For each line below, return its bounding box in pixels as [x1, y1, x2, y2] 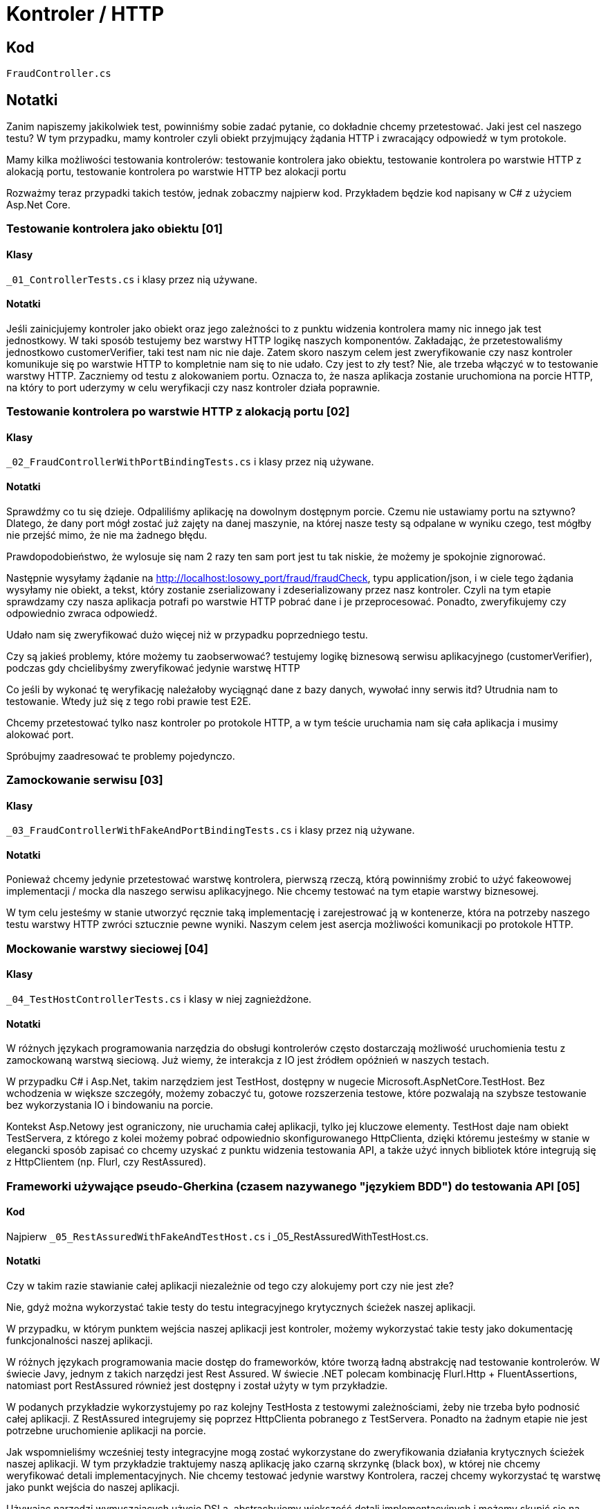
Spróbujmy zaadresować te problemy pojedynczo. [6, 749, 235, 762]
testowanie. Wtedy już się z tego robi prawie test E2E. [6, 695, 251, 707]
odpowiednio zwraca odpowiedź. [6, 607, 158, 619]
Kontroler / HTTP [6, 2, 165, 26]
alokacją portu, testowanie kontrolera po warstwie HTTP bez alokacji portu [6, 166, 347, 178]
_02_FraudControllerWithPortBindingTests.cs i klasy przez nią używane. [6, 456, 374, 468]
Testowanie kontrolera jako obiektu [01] [6, 222, 223, 236]
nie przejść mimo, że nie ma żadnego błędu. [6, 528, 208, 541]
